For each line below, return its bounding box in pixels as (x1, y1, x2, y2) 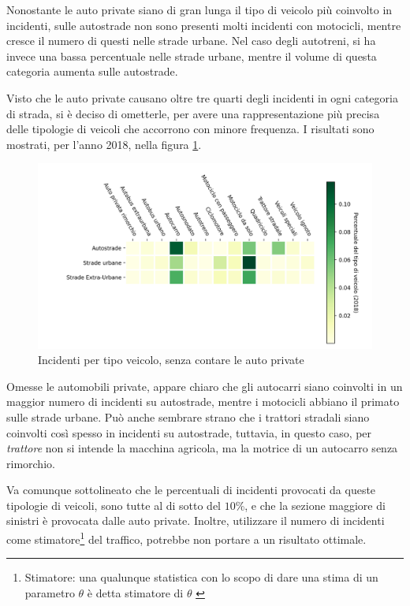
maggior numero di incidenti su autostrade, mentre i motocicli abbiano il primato (6, 393, 400, 410)
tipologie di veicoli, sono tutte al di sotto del (6, 496, 221, 513)
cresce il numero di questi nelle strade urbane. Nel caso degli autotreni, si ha (6, 32, 376, 49)
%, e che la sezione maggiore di (235, 496, 386, 513)
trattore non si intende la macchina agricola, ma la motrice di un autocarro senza (6, 440, 398, 456)
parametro (24, 584, 75, 600)
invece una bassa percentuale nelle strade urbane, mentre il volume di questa (6, 47, 377, 64)
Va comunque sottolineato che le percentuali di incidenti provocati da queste (6, 481, 376, 498)
